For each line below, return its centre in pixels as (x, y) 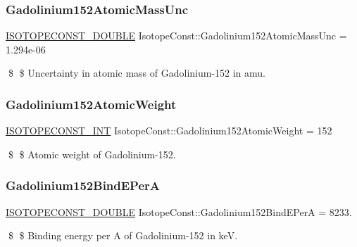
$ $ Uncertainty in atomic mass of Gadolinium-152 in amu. (137, 73)
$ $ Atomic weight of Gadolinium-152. (92, 154)
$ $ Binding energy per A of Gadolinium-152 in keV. (123, 235)
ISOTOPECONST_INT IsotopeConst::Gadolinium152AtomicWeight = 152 (169, 131)
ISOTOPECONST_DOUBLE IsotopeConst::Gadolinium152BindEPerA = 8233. (179, 211)
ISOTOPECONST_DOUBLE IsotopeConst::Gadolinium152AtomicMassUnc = (176, 36)
